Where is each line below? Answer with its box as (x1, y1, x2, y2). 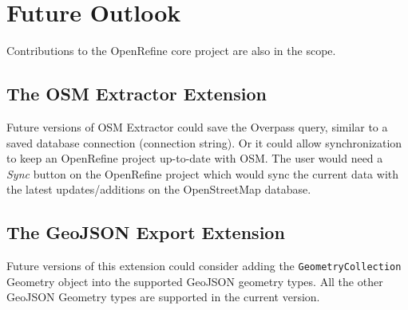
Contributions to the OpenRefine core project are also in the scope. (6, 42, 336, 59)
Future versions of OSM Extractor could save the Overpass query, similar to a (6, 118, 388, 135)
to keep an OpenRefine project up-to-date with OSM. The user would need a (6, 150, 383, 167)
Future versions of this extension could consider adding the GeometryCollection (6, 257, 402, 274)
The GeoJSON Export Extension (6, 220, 285, 245)
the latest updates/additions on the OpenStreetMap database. (6, 181, 311, 198)
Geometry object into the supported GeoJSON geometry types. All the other (6, 273, 383, 289)
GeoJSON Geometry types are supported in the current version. (6, 288, 320, 305)
